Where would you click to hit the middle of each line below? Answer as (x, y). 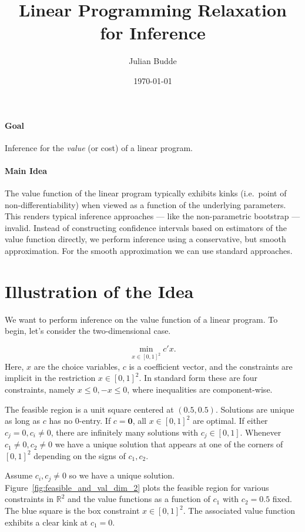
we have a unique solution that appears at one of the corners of (169, 444)
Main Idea (26, 170)
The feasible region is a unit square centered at (89, 409)
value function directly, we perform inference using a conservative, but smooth (145, 239)
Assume (19, 475)
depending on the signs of (80, 455)
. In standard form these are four (198, 378)
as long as (23, 421)
